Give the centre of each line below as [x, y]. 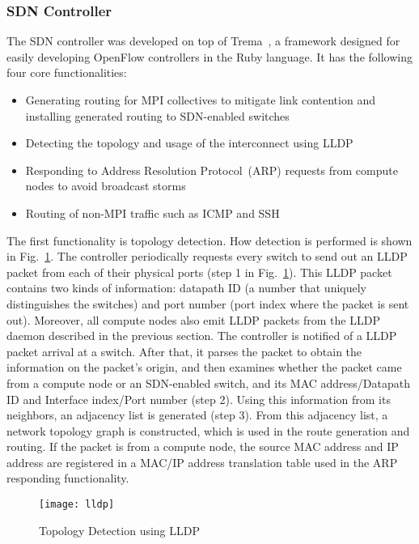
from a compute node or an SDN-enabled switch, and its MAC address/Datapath [208, 382]
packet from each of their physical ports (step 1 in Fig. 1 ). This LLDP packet [199, 272]
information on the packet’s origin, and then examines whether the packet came [204, 367]
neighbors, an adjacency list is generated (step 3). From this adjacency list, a [197, 415]
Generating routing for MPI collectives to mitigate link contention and [200, 100]
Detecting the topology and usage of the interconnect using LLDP [189, 143]
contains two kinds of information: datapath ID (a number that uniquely [186, 288]
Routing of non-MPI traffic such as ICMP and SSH [152, 212]
